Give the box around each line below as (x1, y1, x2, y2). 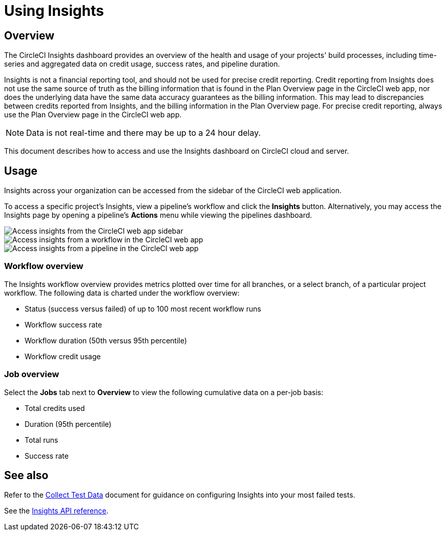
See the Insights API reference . (4, 506, 109, 516)
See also (4, 468, 49, 482)
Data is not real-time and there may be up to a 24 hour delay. (26, 128, 261, 138)
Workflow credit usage (25, 352, 101, 361)
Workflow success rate (25, 320, 102, 329)
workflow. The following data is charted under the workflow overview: (4, 288, 240, 297)
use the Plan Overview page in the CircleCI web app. (4, 110, 182, 119)
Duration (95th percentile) (25, 419, 112, 428)
